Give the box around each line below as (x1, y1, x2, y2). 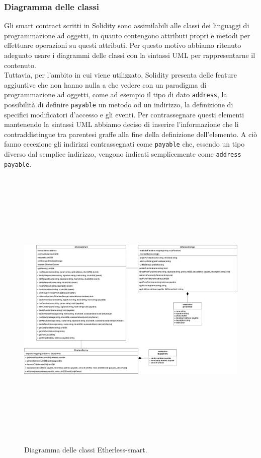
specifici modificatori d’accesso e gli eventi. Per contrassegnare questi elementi (4, 109, 244, 119)
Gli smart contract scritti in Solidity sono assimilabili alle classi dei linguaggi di (4, 20, 249, 31)
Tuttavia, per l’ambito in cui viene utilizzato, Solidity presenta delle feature (4, 70, 237, 80)
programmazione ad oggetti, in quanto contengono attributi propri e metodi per (4, 30, 250, 40)
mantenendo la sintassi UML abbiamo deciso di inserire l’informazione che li (4, 119, 239, 129)
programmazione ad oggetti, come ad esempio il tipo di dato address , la (4, 89, 227, 100)
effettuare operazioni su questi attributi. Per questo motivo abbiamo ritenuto (4, 40, 241, 50)
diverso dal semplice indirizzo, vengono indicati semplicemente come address (4, 149, 241, 159)
